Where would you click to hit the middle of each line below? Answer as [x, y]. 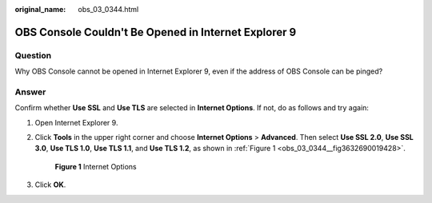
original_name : [40, 9]
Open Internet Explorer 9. [76, 122]
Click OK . [50, 185]
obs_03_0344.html [108, 9]
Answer [30, 92]
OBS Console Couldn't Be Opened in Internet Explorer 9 [156, 32]
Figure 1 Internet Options [96, 166]
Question [33, 55]
